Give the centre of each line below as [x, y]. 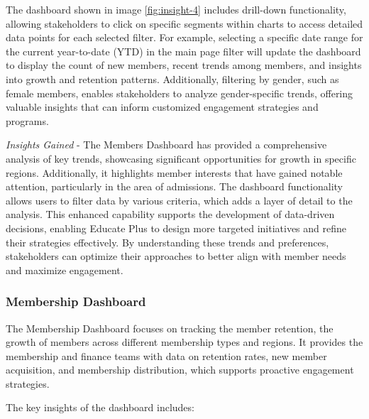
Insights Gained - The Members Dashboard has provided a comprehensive [166, 145]
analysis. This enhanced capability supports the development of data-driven [170, 214]
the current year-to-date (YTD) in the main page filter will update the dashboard [183, 51]
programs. [27, 120]
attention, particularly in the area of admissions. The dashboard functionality [174, 186]
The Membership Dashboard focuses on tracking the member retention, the [170, 328]
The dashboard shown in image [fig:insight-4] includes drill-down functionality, [176, 9]
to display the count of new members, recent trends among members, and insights [184, 65]
